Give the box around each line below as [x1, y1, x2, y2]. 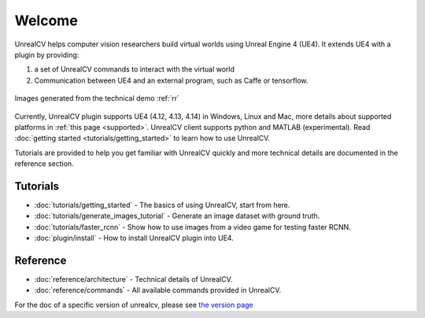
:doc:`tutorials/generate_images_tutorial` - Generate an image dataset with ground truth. [34, 211, 320, 220]
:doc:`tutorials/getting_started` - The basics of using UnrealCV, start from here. [34, 200, 290, 209]
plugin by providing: [14, 50, 79, 59]
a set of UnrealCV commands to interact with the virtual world [34, 65, 235, 74]
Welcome [14, 12, 78, 29]
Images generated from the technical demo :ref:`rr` [14, 94, 180, 103]
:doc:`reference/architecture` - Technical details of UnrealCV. [34, 275, 233, 284]
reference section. [14, 159, 74, 168]
